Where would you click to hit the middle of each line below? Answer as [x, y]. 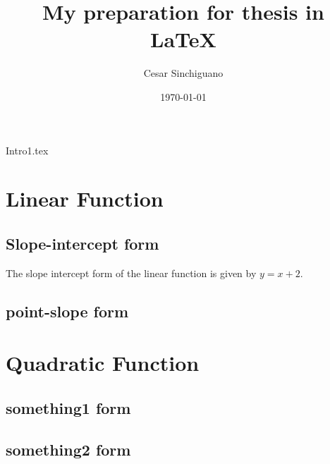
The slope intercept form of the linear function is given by [131, 273]
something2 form [68, 449]
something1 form [68, 407]
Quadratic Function [103, 363]
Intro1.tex [27, 150]
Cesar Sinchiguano [183, 73]
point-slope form [67, 311]
